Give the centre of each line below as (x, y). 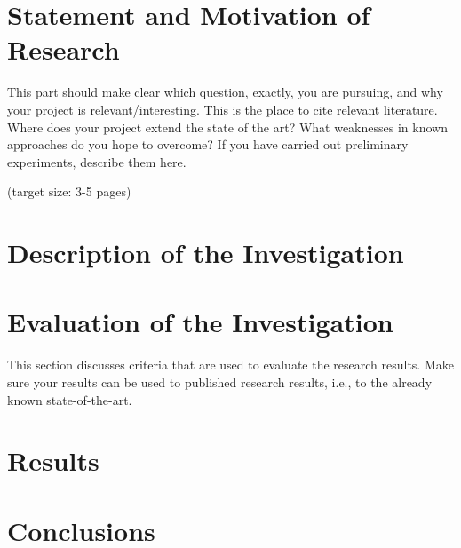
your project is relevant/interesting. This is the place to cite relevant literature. (223, 109)
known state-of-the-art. (70, 399)
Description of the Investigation (206, 253)
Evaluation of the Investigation (200, 322)
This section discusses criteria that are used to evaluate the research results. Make (230, 365)
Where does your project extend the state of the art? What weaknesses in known (227, 127)
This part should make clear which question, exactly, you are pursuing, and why (225, 92)
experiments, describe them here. (97, 161)
